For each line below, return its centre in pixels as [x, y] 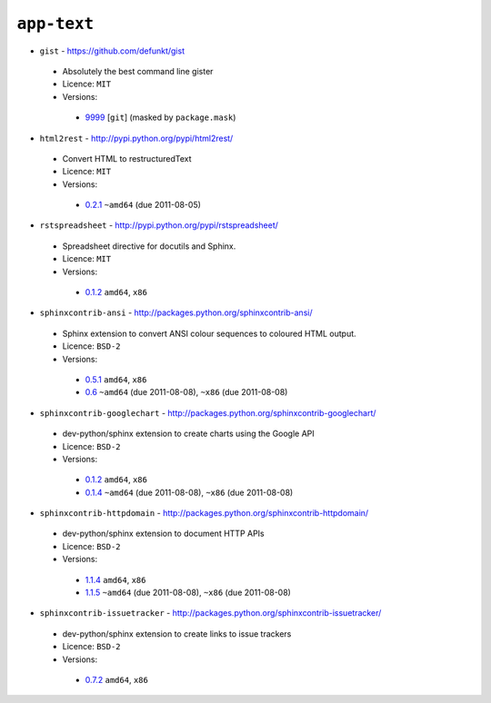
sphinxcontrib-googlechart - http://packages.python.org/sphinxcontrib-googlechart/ [208, 412]
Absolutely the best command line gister [138, 71]
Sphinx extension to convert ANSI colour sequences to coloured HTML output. [209, 333]
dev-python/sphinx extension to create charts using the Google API [189, 434]
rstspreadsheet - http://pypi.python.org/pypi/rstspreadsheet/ [159, 225]
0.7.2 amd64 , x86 [117, 680]
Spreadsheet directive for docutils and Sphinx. [149, 246]
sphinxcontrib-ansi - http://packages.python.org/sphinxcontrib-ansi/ [176, 312]
